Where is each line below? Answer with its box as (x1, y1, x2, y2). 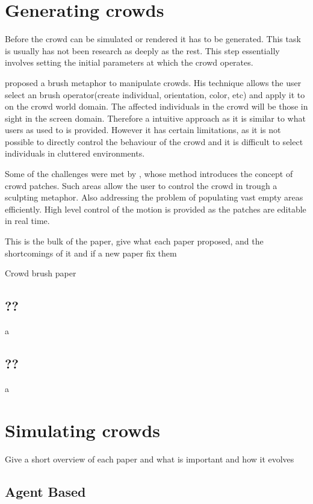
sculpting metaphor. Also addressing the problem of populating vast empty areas (5, 191, 303, 204)
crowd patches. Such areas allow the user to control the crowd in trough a (5, 179, 277, 191)
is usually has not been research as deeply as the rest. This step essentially (5, 44, 280, 57)
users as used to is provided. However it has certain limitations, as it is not (5, 123, 281, 136)
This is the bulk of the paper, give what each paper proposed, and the (5, 235, 264, 247)
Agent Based (5, 482, 86, 500)
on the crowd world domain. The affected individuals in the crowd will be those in (5, 100, 308, 113)
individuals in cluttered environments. (5, 147, 145, 160)
